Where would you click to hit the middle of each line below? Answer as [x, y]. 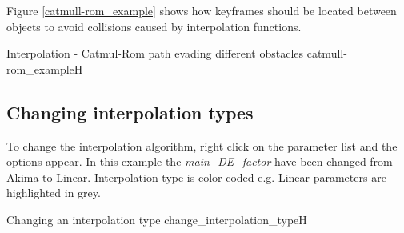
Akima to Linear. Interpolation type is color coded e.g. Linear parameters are [196, 177]
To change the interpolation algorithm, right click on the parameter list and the [202, 145]
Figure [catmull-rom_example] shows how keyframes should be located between [202, 10]
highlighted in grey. [54, 193]
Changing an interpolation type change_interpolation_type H [157, 219]
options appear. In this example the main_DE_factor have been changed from [200, 161]
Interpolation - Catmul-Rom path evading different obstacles [155, 53]
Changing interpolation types [130, 112]
